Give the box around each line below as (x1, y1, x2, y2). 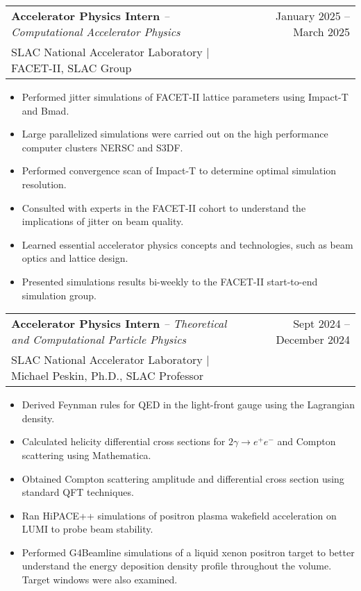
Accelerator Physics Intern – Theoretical (11, 315, 227, 332)
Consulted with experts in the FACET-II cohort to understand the (22, 200, 306, 215)
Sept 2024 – (293, 315, 350, 332)
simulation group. (22, 288, 96, 302)
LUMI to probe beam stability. (22, 522, 153, 536)
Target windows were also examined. (22, 572, 178, 587)
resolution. (22, 176, 67, 191)
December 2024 (276, 331, 350, 348)
